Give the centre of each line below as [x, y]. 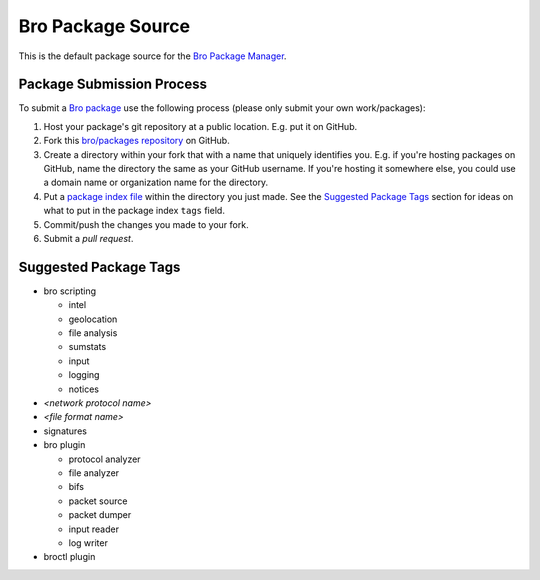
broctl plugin [69, 557]
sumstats [87, 347]
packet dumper [100, 515]
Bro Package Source [104, 26]
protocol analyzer [104, 459]
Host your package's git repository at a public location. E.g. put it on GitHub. [200, 126]
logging [84, 375]
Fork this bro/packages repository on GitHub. [136, 141]
